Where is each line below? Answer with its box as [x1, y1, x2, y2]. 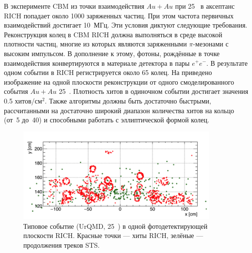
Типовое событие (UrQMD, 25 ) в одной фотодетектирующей [23, 221, 208, 231]
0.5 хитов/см [4, 95, 42, 105]
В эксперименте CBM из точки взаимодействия [4, 1, 145, 11]
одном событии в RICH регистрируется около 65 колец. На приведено [4, 67, 212, 77]
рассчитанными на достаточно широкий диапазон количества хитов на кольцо [4, 105, 234, 115]
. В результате [206, 58, 248, 68]
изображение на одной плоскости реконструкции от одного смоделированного [4, 76, 234, 87]
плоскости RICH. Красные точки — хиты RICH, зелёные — [23, 230, 203, 240]
